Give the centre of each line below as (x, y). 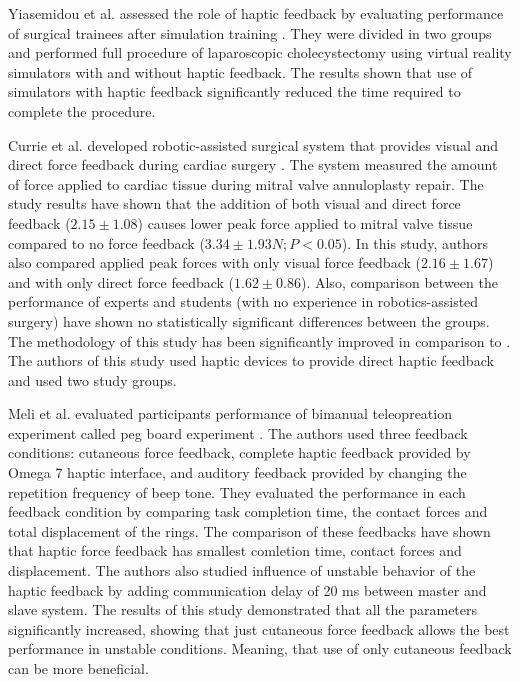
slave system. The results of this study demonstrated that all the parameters (243, 609)
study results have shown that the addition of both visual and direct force (234, 203)
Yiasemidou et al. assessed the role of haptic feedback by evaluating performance (256, 13)
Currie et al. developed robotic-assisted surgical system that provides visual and (253, 144)
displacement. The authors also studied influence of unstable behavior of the (242, 570)
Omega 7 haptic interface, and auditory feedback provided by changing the (237, 472)
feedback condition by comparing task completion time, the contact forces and (248, 511)
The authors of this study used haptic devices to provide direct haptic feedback (251, 360)
